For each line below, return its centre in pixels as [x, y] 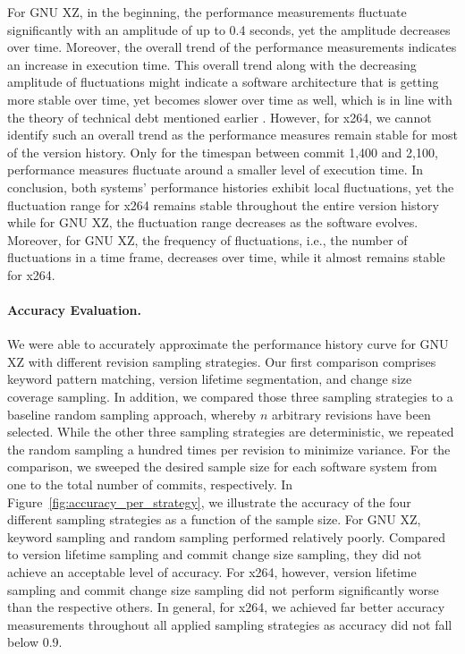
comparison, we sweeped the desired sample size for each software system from [222, 467]
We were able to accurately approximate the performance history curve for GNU [228, 344]
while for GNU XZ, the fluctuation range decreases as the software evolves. [213, 222]
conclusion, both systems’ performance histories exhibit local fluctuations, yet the [231, 187]
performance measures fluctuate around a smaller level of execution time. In [216, 170]
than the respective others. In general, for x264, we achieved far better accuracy [226, 607]
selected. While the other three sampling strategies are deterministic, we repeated [231, 432]
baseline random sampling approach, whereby [132, 414]
